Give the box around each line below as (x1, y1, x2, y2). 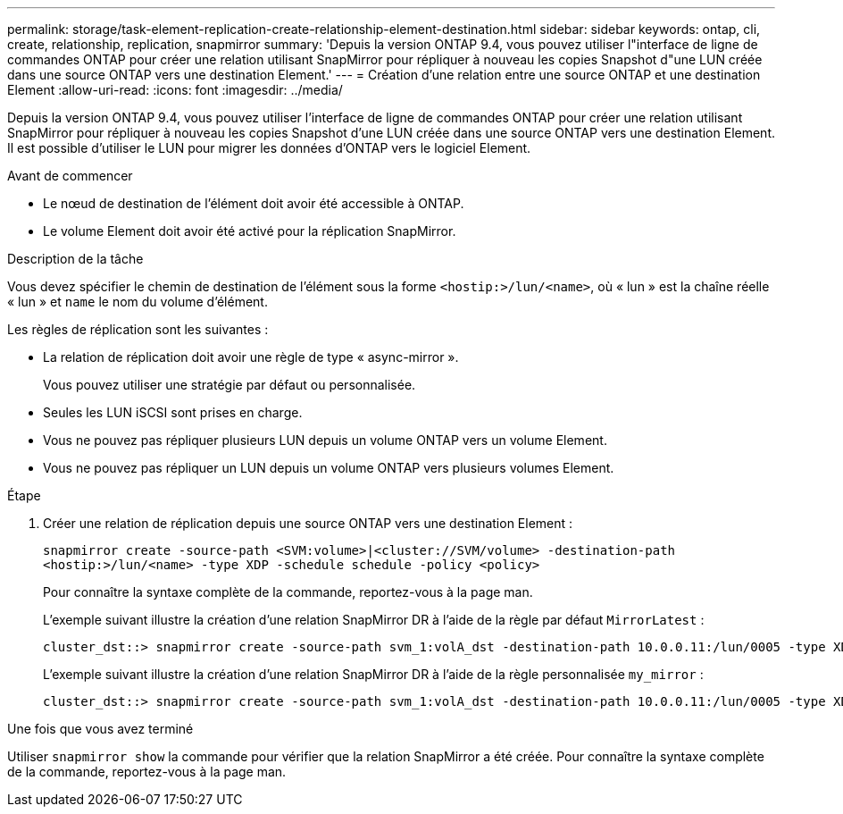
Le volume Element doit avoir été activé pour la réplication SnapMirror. (43, 223, 456, 239)
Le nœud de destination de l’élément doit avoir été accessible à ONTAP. (43, 196, 464, 211)
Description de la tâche (7, 251, 144, 266)
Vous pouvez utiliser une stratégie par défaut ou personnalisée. (43, 377, 416, 392)
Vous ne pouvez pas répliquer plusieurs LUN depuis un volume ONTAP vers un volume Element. (43, 432, 607, 448)
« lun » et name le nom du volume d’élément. (7, 294, 268, 309)
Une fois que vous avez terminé (7, 721, 194, 736)
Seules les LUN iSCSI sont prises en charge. (43, 405, 303, 420)
